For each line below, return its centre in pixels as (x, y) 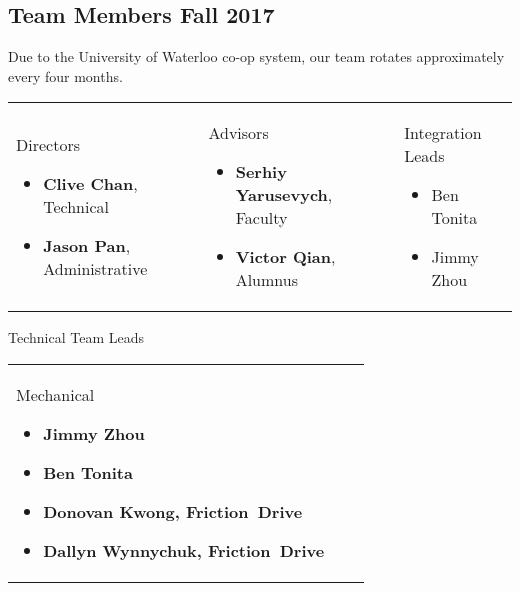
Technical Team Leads (76, 337)
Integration (443, 133)
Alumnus (266, 280)
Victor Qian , (285, 257)
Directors (48, 144)
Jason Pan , (87, 245)
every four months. (65, 75)
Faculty (261, 218)
